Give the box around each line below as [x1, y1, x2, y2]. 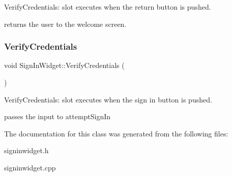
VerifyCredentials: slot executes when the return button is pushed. [4, 2, 211, 12]
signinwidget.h [4, 145, 49, 156]
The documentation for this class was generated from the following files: [4, 128, 228, 138]
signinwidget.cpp [4, 162, 56, 172]
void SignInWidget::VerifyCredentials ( [4, 60, 125, 71]
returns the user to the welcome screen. [4, 18, 127, 29]
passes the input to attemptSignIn [4, 111, 111, 122]
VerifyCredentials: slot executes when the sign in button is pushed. [4, 94, 212, 104]
